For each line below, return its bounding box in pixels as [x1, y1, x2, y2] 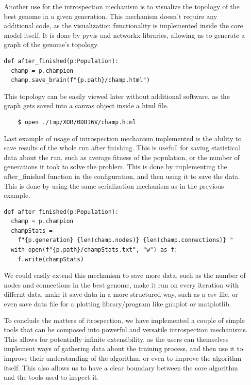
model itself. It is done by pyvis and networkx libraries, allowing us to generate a [4, 30, 245, 40]
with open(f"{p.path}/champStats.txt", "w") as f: [11, 246, 178, 254]
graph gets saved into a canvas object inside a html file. [4, 100, 169, 111]
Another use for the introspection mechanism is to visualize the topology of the [4, 1, 240, 11]
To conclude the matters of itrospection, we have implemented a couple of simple [4, 315, 245, 325]
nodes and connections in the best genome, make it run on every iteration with [4, 279, 239, 289]
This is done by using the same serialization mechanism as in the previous [4, 180, 224, 191]
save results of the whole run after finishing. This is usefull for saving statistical [4, 143, 240, 153]
